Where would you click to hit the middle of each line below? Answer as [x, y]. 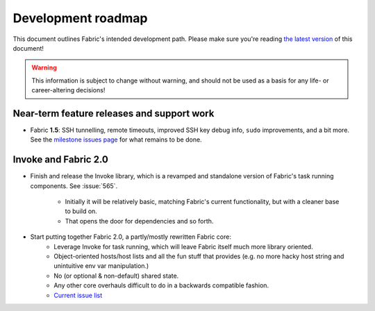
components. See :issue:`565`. [74, 186]
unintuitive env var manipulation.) [101, 266]
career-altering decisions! [68, 90]
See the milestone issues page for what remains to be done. [116, 140]
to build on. [81, 211]
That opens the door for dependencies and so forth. [139, 221]
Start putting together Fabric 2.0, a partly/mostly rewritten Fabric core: [131, 237]
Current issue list [78, 295]
